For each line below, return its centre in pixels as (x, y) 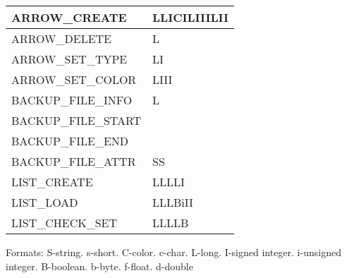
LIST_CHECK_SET (65, 223)
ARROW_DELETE (62, 38)
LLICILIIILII (190, 17)
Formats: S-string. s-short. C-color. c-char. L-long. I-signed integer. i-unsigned (173, 252)
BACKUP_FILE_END (70, 141)
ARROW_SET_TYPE (69, 59)
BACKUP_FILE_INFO (72, 100)
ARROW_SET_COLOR (74, 79)
